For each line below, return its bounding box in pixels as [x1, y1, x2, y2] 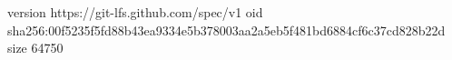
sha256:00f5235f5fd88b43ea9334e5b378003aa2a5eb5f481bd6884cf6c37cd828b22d [7, 20, 446, 39]
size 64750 [7, 38, 64, 57]
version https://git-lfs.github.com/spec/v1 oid [7, 3, 263, 21]
